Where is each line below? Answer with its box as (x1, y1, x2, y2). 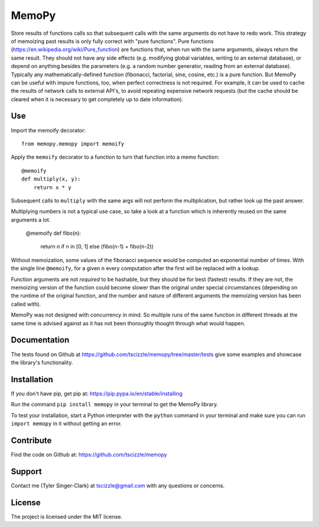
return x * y (33, 184, 71, 190)
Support (11, 466, 42, 476)
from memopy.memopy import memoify (21, 140, 125, 147)
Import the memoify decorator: (11, 127, 86, 134)
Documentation (11, 335, 70, 345)
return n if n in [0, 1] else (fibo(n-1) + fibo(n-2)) (40, 243, 154, 250)
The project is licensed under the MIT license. (11, 513, 123, 520)
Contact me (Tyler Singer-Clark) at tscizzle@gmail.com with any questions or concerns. (11, 482, 225, 489)
